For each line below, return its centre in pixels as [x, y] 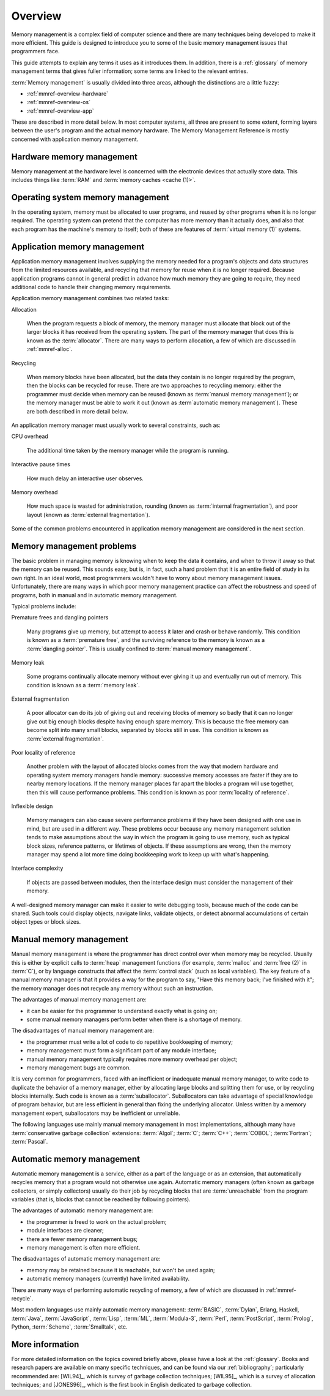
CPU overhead [30, 436]
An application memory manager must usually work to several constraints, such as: [116, 425]
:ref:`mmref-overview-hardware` [68, 93]
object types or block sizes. [46, 922]
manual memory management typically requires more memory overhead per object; [132, 1059]
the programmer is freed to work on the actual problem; [97, 1221]
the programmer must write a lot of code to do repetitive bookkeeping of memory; [130, 1042]
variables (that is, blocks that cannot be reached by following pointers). [101, 1199]
